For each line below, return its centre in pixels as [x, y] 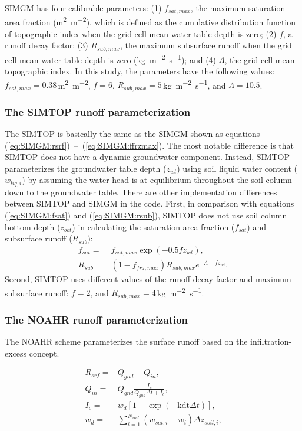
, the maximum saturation [238, 8]
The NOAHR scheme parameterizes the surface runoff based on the [126, 342]
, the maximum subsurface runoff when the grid [206, 45]
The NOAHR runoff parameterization [96, 319]
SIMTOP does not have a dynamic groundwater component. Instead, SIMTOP [147, 157]
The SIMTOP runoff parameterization [98, 111]
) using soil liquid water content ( [237, 168]
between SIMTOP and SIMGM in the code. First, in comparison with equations [150, 203]
